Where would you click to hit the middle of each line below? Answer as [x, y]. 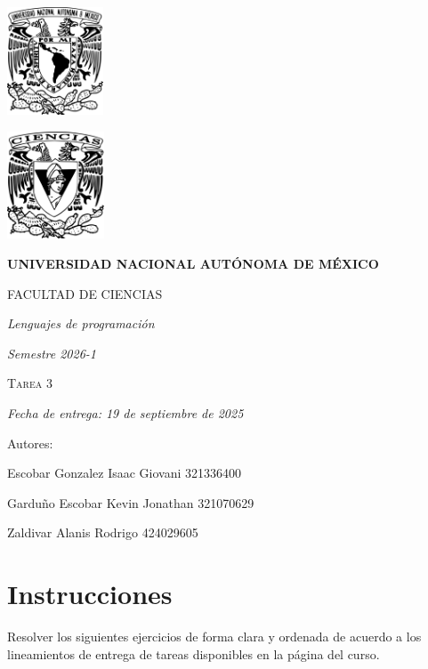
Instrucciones [90, 594]
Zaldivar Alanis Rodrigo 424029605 [103, 532]
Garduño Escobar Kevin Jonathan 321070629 [131, 502]
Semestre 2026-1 [52, 353]
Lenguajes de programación [81, 323]
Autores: [30, 443]
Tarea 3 [30, 383]
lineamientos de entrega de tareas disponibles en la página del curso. [194, 653]
